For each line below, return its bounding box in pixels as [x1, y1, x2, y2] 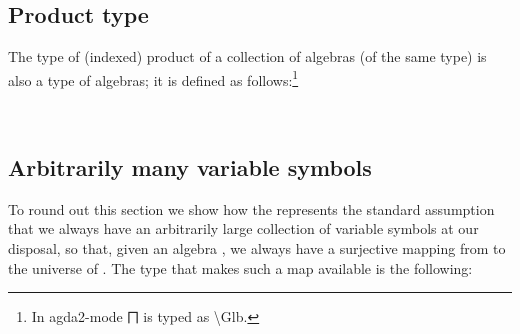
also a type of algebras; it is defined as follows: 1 [8, 66, 299, 90]
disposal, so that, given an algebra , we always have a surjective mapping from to [8, 238, 506, 259]
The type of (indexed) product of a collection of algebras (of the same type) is [8, 46, 487, 67]
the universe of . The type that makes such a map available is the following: [8, 257, 473, 278]
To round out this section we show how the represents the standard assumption [8, 198, 495, 219]
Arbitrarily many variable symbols [8, 152, 372, 183]
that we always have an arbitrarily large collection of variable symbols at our [8, 218, 479, 239]
